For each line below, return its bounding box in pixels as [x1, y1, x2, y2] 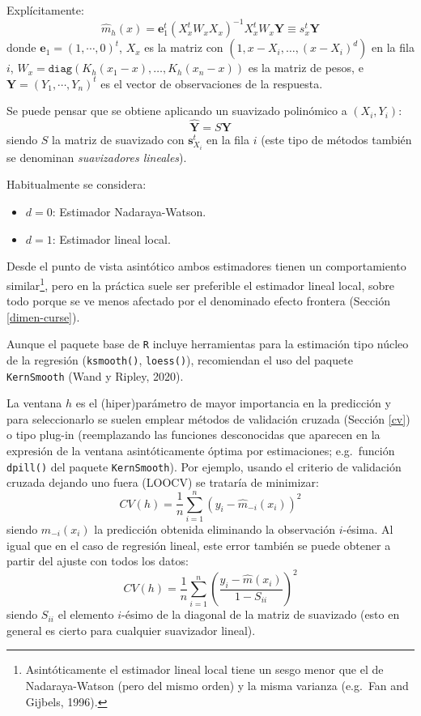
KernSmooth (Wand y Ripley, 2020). [6, 367, 184, 384]
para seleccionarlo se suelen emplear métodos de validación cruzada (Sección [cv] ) [6, 410, 410, 427]
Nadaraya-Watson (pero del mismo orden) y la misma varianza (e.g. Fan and [25, 677, 409, 694]
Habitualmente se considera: [6, 176, 147, 193]
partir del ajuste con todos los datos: [6, 552, 189, 569]
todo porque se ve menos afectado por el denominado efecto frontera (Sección [6, 292, 390, 309]
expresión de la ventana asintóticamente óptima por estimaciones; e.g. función [6, 442, 395, 459]
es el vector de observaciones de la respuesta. [100, 75, 323, 92]
